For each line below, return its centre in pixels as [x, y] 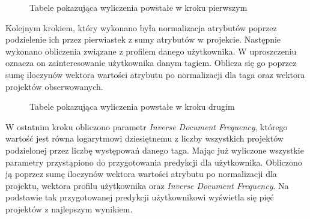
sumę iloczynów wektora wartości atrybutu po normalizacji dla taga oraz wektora [155, 74]
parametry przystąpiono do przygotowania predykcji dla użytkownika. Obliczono [154, 162]
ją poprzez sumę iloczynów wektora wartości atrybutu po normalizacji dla [141, 174]
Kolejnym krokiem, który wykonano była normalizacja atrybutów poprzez [141, 27]
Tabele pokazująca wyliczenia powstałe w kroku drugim [132, 106]
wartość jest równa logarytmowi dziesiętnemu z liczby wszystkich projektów [144, 138]
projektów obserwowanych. [54, 86]
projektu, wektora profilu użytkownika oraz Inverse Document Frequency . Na [147, 185]
